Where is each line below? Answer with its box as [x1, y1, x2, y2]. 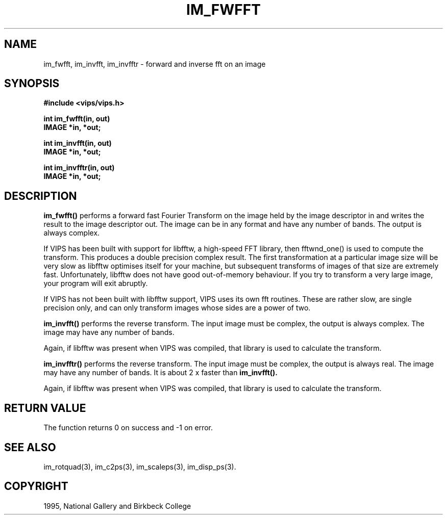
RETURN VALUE [4, 401, 86, 414]
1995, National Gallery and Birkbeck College [43, 501, 191, 510]
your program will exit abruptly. [43, 279, 148, 288]
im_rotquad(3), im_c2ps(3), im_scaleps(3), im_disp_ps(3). [43, 462, 236, 471]
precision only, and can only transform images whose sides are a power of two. [43, 303, 311, 313]
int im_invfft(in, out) [43, 139, 112, 148]
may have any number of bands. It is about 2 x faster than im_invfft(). [43, 368, 278, 377]
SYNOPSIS [4, 77, 60, 90]
